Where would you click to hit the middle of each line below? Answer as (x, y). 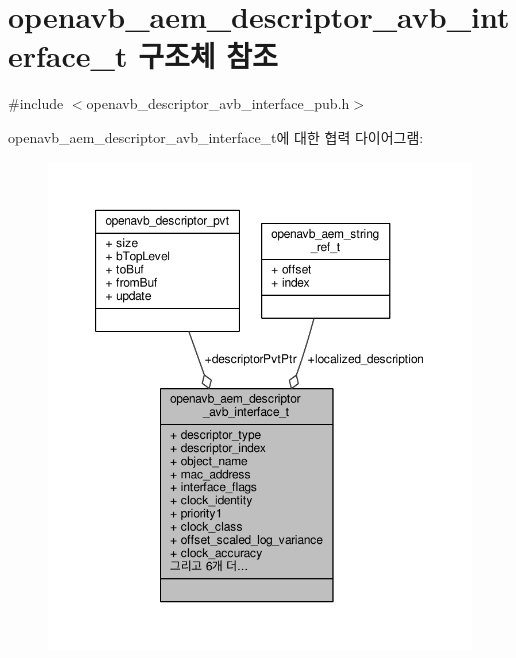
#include (36, 103)
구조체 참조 (208, 55)
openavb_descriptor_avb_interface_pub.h (218, 103)
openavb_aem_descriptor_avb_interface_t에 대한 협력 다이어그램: (216, 136)
